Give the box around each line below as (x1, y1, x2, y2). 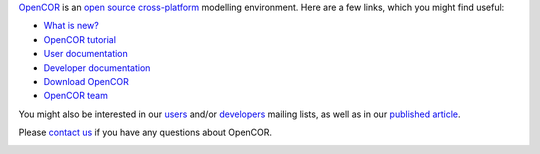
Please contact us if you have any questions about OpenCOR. (18, 126, 273, 139)
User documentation (43, 48, 129, 60)
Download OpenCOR (43, 75, 129, 87)
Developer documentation (43, 61, 151, 74)
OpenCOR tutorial (43, 33, 117, 45)
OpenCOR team (43, 90, 109, 102)
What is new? (43, 20, 99, 32)
